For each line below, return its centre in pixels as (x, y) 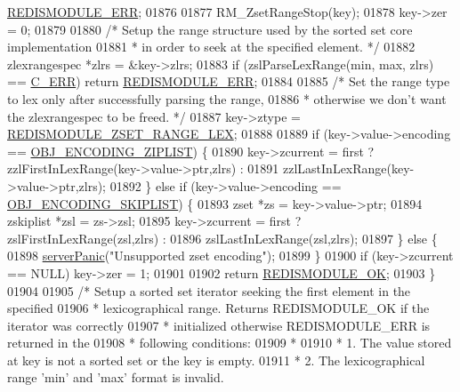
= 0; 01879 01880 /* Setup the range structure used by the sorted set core (210, 29)
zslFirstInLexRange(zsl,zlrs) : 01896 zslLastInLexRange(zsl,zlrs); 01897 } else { (222, 238)
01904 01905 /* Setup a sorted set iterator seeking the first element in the (209, 290)
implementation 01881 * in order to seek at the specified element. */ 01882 (211, 47)
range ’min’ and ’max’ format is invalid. (116, 377)
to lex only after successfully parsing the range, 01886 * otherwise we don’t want (227, 98)
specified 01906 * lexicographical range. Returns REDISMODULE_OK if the (218, 308)
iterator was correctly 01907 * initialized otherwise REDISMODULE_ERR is (219, 325)
